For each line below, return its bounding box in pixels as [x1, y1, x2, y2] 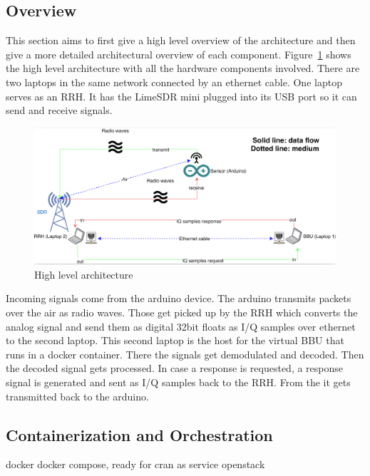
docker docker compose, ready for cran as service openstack [6, 457, 265, 472]
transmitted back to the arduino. [6, 388, 149, 403]
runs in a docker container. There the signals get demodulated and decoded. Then [6, 346, 364, 361]
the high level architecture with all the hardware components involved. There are [6, 61, 360, 76]
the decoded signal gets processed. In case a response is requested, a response [6, 361, 344, 376]
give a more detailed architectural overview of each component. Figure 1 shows [6, 46, 351, 61]
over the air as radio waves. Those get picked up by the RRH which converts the [6, 305, 358, 320]
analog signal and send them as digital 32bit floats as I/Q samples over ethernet [6, 319, 356, 333]
